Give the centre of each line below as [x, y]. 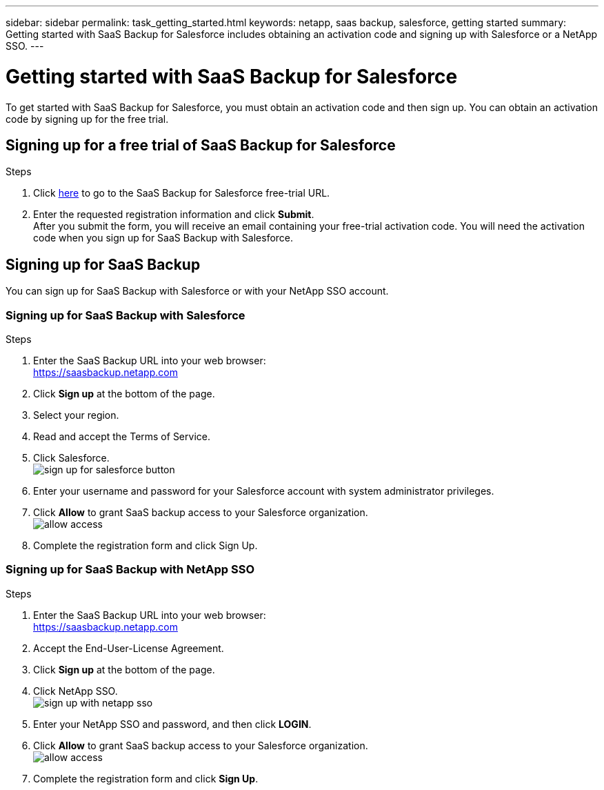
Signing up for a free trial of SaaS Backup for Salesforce [201, 145]
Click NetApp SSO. [75, 691]
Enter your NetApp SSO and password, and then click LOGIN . [172, 724]
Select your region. [76, 415]
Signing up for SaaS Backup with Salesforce [125, 315]
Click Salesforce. [71, 457]
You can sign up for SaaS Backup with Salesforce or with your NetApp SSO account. [197, 291]
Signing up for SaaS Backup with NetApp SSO [130, 570]
